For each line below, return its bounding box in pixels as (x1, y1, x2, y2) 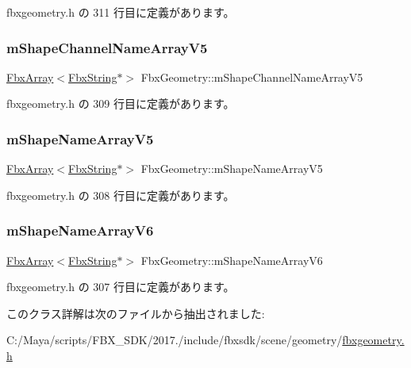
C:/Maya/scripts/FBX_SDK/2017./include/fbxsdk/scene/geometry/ (6, 332, 343, 348)
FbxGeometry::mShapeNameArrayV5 (140, 160, 323, 177)
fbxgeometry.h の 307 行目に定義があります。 (6, 278, 235, 295)
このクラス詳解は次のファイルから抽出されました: (6, 305, 265, 321)
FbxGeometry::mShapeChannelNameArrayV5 (140, 68, 363, 85)
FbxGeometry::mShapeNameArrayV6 (140, 251, 323, 268)
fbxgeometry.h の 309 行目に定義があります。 (6, 95, 235, 112)
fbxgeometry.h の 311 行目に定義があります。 (6, 4, 235, 20)
